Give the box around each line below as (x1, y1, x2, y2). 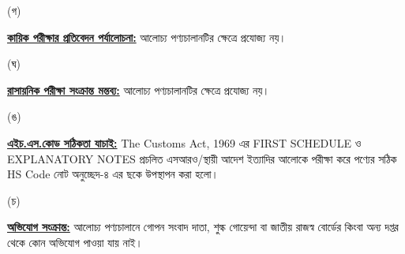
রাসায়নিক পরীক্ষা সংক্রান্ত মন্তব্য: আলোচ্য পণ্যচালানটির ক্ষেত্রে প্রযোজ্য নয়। (7, 81, 270, 98)
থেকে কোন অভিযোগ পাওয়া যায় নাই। (7, 233, 143, 250)
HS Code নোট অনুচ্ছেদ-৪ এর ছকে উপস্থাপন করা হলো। (7, 166, 219, 182)
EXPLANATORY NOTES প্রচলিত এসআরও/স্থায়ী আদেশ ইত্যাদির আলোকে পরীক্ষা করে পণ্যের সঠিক (7, 150, 397, 166)
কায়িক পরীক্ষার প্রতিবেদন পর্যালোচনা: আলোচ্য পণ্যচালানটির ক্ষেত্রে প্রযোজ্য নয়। (7, 28, 287, 45)
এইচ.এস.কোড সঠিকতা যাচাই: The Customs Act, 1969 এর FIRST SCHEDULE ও (7, 134, 362, 151)
